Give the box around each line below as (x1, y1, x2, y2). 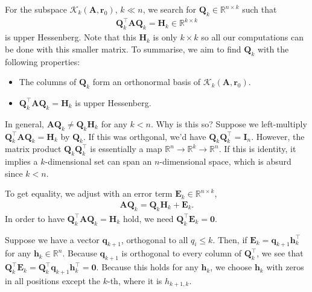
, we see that (256, 247, 304, 259)
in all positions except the (5, 274, 101, 287)
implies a (5, 155, 38, 168)
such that (242, 3, 277, 15)
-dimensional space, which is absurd (159, 155, 291, 168)
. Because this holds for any (96, 261, 199, 273)
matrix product (5, 142, 62, 155)
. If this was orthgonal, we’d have (83, 130, 206, 142)
